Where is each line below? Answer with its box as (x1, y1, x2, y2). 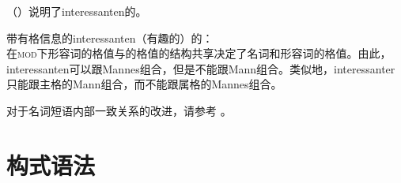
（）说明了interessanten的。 (6, 3, 147, 19)
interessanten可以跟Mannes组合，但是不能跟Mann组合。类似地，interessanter (6, 60, 395, 77)
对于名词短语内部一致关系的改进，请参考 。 (6, 102, 232, 118)
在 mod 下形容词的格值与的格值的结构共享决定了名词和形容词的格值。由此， (6, 45, 392, 62)
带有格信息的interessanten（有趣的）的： (6, 29, 214, 46)
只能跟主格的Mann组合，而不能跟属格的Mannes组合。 (6, 76, 282, 92)
